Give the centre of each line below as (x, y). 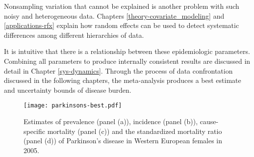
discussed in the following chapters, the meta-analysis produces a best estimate (123, 80)
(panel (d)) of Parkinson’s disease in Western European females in (123, 141)
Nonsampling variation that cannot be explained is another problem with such (122, 6)
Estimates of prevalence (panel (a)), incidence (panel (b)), (111, 121)
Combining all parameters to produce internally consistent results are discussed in (127, 61)
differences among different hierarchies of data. (74, 35)
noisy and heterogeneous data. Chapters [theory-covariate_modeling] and (114, 15)
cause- (209, 121)
